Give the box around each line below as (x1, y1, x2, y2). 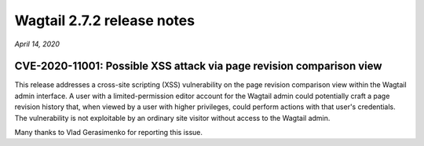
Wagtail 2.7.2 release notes (14, 12, 196, 29)
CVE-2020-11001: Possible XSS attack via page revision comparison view (14, 60, 382, 73)
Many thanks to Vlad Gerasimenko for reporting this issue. (14, 128, 203, 137)
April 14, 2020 (14, 39, 60, 49)
